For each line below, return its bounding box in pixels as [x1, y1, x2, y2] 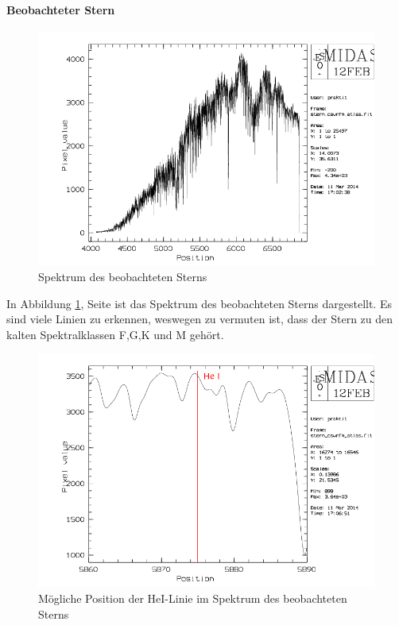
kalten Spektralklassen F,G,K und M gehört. [6, 326, 224, 343]
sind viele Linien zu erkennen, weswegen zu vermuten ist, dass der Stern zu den [6, 311, 393, 327]
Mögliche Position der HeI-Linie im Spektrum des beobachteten [38, 590, 347, 607]
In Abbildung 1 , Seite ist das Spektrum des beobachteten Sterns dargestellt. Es [6, 295, 392, 311]
